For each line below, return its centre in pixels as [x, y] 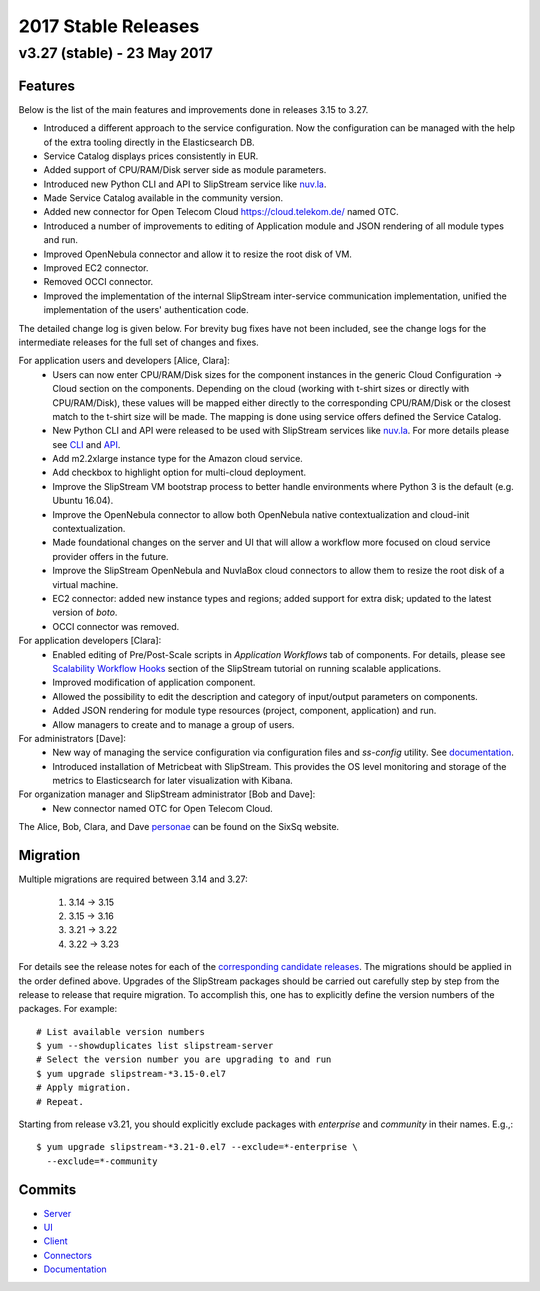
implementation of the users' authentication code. [146, 310]
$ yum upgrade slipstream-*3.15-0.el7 [131, 1073]
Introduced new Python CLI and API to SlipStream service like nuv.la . [185, 184]
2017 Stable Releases [109, 26]
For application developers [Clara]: [90, 641]
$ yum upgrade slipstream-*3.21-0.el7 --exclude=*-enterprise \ [197, 1147]
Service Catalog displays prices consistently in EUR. [151, 156]
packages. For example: [68, 1009]
